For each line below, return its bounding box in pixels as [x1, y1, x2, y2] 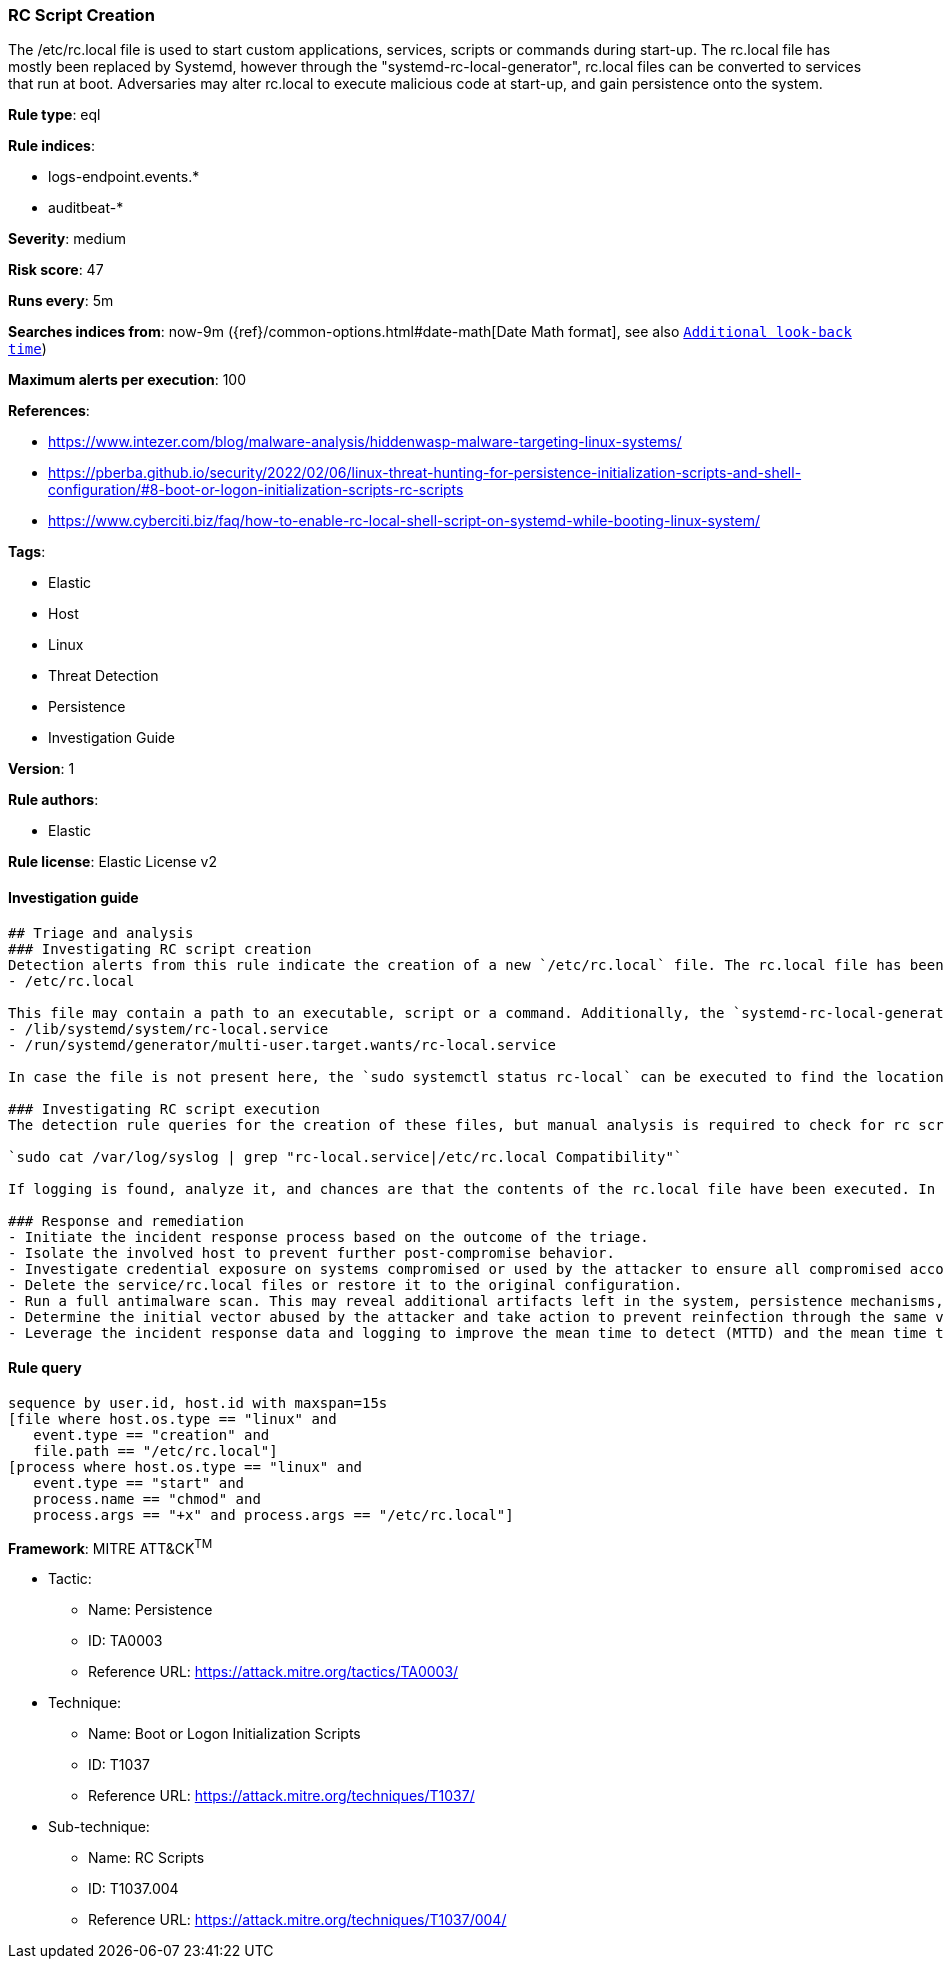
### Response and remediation [8, 1212, 245, 1229]
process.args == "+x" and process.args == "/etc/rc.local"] [33, 1506, 514, 1523]
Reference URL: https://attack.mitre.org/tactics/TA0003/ [88, 1663, 459, 1681]
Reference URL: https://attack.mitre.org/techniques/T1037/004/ [88, 1911, 507, 1929]
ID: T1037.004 [88, 1880, 179, 1898]
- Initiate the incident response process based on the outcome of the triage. [8, 1228, 649, 1245]
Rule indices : [8, 137, 95, 155]
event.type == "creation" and [33, 1426, 270, 1443]
